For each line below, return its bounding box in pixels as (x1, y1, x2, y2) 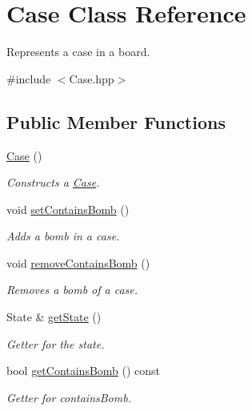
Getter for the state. (6, 335, 105, 352)
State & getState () (6, 308, 102, 325)
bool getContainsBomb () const (6, 362, 161, 379)
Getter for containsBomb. (6, 389, 131, 405)
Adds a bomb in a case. (6, 228, 120, 244)
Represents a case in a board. (6, 43, 150, 60)
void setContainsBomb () (6, 200, 130, 217)
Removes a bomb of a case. (6, 281, 138, 298)
